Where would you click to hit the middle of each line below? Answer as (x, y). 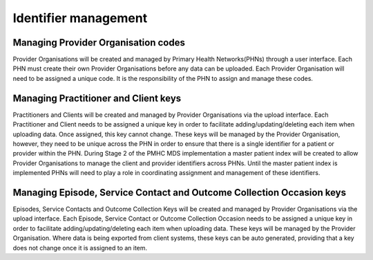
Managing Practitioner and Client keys (97, 98)
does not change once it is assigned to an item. (80, 248)
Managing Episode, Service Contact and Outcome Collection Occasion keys (180, 193)
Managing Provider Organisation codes (99, 43)
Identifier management (80, 18)
